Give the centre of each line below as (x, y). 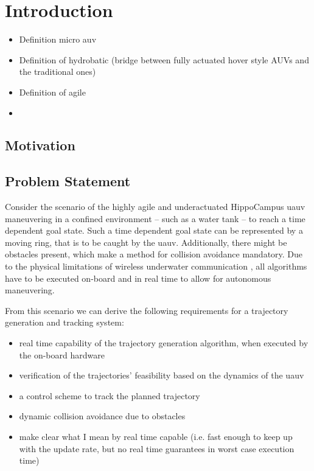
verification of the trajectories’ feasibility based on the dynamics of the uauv (162, 375)
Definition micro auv (58, 39)
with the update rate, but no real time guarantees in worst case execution (157, 448)
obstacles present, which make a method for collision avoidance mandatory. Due (154, 254)
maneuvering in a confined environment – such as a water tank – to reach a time (155, 218)
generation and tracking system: (65, 322)
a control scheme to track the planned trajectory (110, 395)
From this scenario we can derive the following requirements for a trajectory (147, 310)
